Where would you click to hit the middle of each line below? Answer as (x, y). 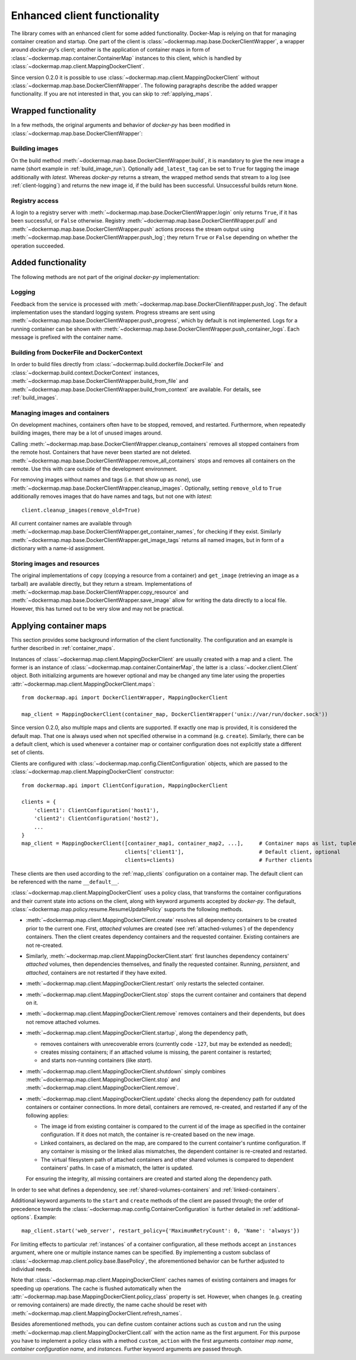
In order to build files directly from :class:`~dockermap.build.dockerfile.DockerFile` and (117, 364)
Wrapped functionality (54, 111)
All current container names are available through (71, 523)
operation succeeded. (38, 246)
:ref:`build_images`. (35, 397)
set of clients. (28, 752)
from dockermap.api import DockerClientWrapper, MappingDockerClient (125, 698)
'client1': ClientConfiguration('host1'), (96, 810)
